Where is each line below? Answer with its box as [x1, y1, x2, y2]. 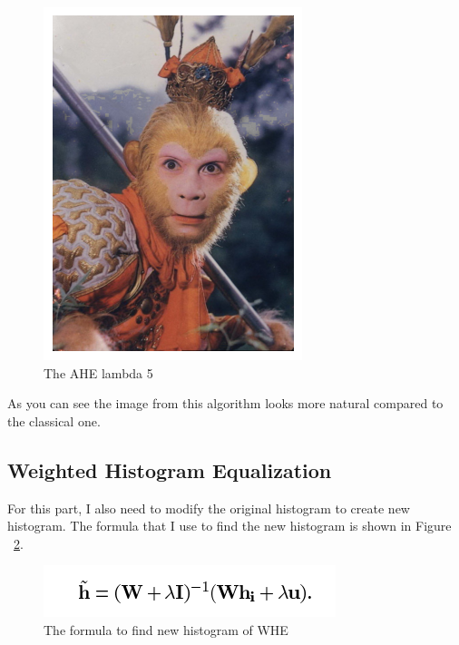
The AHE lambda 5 [44, 363, 153, 382]
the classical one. [7, 411, 101, 430]
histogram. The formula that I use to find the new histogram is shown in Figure [7, 516, 452, 535]
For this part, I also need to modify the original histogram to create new [7, 498, 410, 517]
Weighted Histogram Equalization [7, 455, 332, 484]
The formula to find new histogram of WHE [44, 620, 288, 639]
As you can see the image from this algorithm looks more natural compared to [7, 394, 444, 413]
